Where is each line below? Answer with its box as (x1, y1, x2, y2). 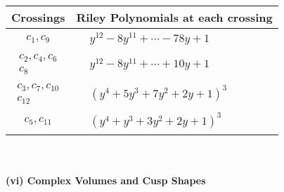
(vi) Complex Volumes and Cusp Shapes (6, 173, 206, 188)
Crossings (11, 9, 65, 25)
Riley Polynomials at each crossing (76, 9, 273, 25)
